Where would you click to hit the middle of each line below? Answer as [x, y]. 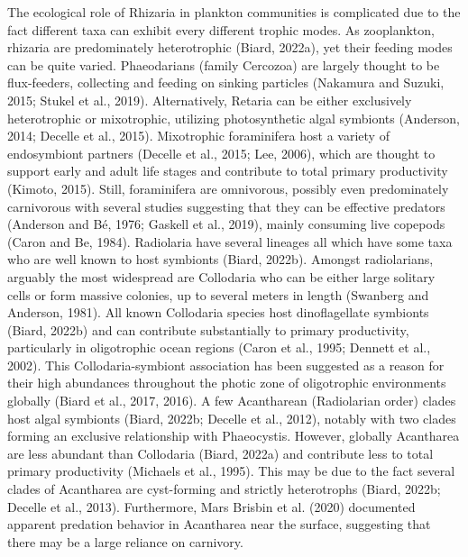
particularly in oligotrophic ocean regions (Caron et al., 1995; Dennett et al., [219, 347]
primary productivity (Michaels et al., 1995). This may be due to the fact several [231, 471]
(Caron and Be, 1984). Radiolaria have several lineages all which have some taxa [230, 241]
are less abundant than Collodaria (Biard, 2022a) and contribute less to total [220, 453]
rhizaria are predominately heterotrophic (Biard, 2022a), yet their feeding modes [230, 47]
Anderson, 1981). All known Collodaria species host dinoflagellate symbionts [218, 312]
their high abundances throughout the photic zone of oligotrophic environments [227, 383]
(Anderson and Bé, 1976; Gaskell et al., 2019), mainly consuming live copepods [226, 224]
